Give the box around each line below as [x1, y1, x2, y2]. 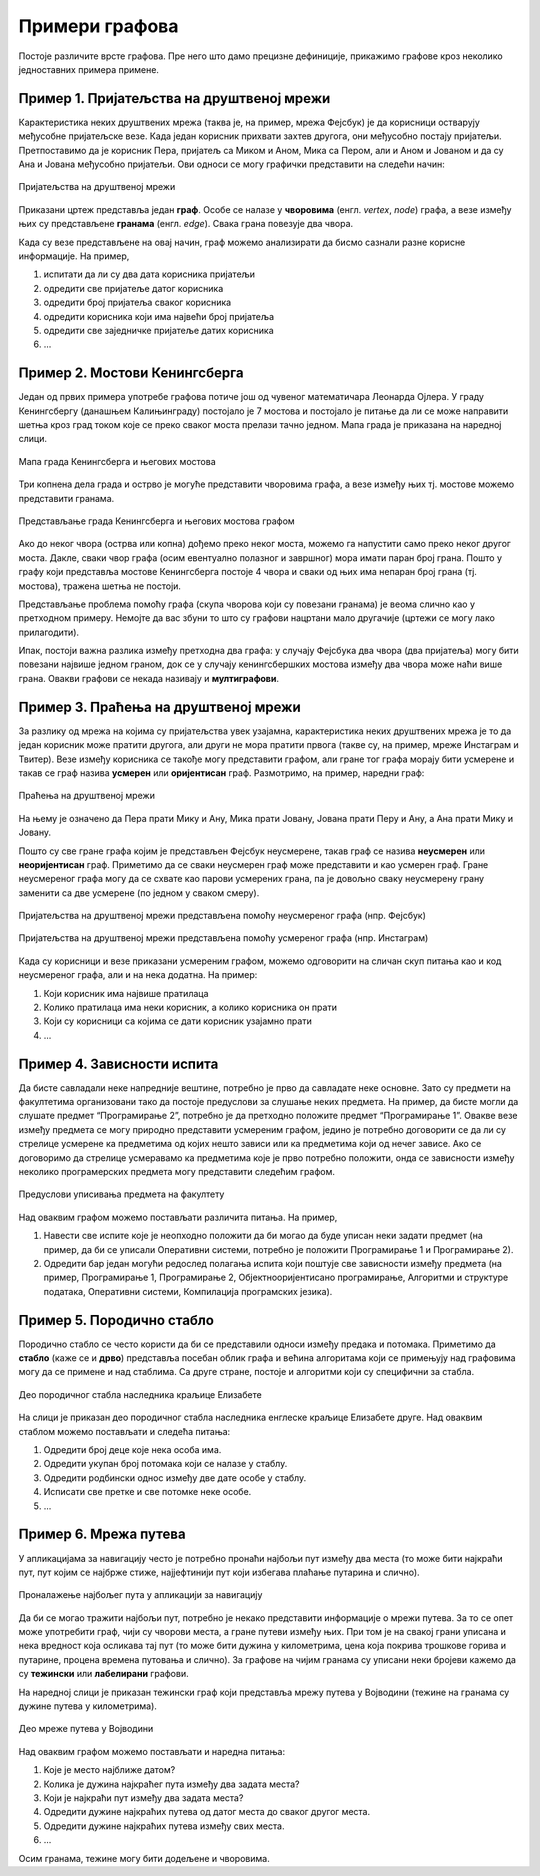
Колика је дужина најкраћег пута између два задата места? [43, 1778, 300, 1790]
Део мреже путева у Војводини [18, 1723, 154, 1735]
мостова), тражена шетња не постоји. [18, 580, 182, 592]
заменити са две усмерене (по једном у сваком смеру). [18, 886, 260, 899]
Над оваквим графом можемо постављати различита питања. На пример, [18, 1211, 338, 1223]
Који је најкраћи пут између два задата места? [43, 1791, 244, 1804]
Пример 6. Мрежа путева [18, 1526, 186, 1543]
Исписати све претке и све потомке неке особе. [43, 1486, 252, 1498]
